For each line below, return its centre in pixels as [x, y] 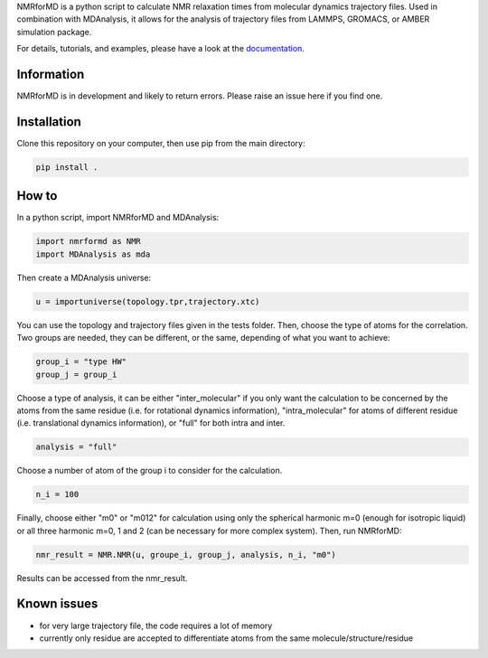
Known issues [57, 604]
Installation [49, 122]
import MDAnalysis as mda [93, 254]
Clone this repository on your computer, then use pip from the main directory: [161, 143]
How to [37, 196]
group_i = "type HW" [81, 362]
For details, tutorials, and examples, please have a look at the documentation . [160, 49]
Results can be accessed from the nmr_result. [102, 578]
